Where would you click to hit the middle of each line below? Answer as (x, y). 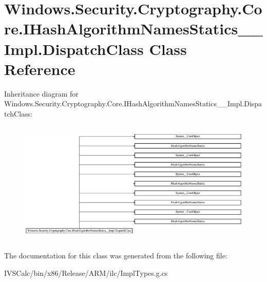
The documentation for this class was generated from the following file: (116, 256)
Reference (40, 69)
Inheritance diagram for (41, 93)
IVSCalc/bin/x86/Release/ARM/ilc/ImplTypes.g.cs (86, 272)
